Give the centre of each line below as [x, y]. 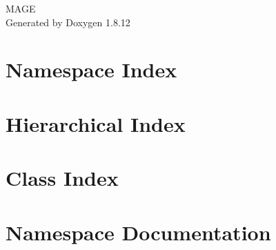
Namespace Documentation [138, 232]
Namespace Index [91, 69]
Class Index [62, 178]
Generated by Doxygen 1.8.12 [68, 22]
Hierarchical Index [96, 123]
